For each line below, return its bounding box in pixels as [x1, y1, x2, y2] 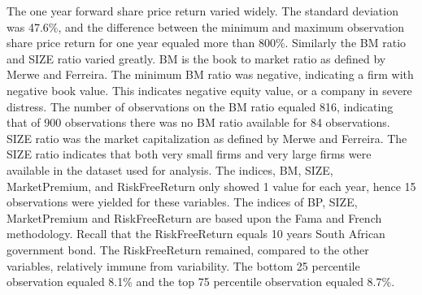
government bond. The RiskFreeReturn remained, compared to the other [7, 241, 369, 258]
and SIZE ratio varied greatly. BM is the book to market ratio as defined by [7, 50, 386, 67]
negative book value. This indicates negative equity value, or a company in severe [7, 81, 412, 98]
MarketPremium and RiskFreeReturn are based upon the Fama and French [7, 209, 382, 226]
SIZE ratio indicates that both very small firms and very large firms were [7, 145, 372, 163]
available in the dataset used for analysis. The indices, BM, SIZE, [7, 161, 333, 178]
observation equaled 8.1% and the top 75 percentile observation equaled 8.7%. [7, 273, 395, 290]
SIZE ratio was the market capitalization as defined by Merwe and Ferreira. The [7, 129, 407, 146]
